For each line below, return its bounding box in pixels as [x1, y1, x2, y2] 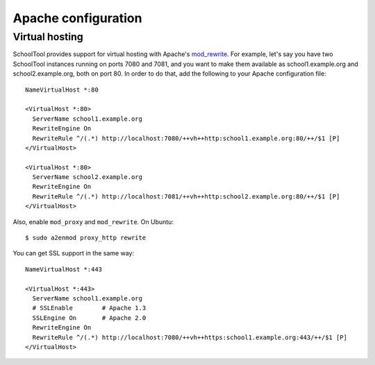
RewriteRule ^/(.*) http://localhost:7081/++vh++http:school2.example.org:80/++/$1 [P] [32, 192, 340, 201]
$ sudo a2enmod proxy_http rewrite [25, 234, 147, 242]
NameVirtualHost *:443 [25, 265, 103, 273]
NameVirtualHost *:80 [25, 85, 99, 94]
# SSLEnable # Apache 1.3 [32, 304, 147, 312]
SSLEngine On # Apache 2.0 [32, 314, 147, 322]
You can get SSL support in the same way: [12, 249, 135, 257]
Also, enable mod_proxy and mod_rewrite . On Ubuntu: [12, 217, 174, 226]
